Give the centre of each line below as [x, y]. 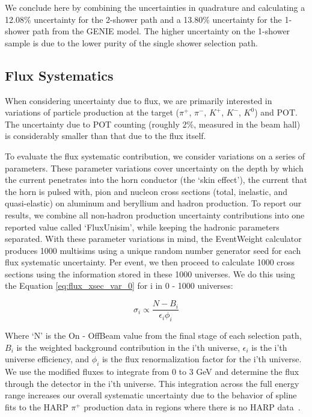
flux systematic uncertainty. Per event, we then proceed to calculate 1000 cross [150, 262]
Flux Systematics [59, 75]
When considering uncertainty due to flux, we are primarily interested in [139, 100]
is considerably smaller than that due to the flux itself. [106, 136]
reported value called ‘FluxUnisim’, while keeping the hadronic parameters [142, 227]
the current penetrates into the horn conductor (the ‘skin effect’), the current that [156, 180]
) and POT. [276, 112]
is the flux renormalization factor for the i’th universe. [202, 359]
